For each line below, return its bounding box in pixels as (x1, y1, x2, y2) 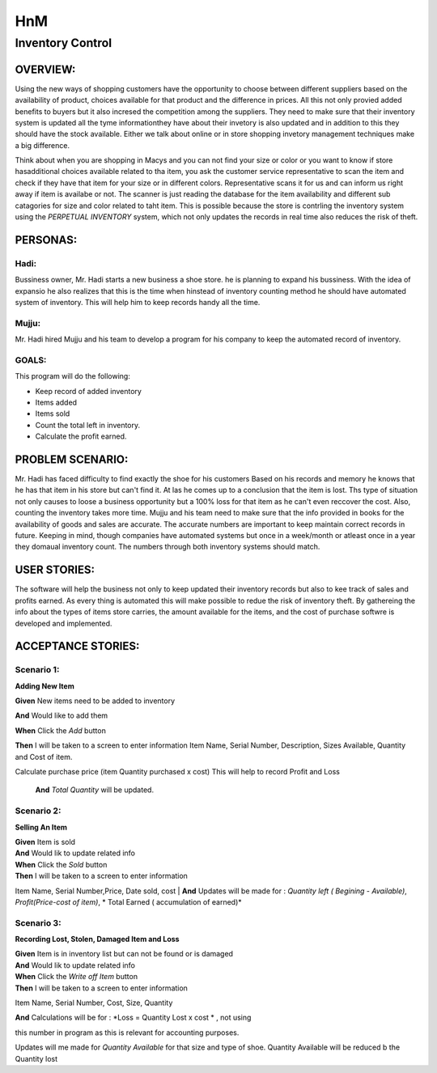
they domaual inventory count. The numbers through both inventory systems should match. (15, 542, 320, 552)
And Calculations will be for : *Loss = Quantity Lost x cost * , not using (15, 1012, 252, 1023)
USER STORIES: (15, 563, 95, 577)
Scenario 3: (15, 917, 62, 928)
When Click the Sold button (15, 859, 108, 869)
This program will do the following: (15, 371, 131, 381)
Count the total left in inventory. (35, 420, 141, 430)
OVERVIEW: (15, 62, 76, 76)
